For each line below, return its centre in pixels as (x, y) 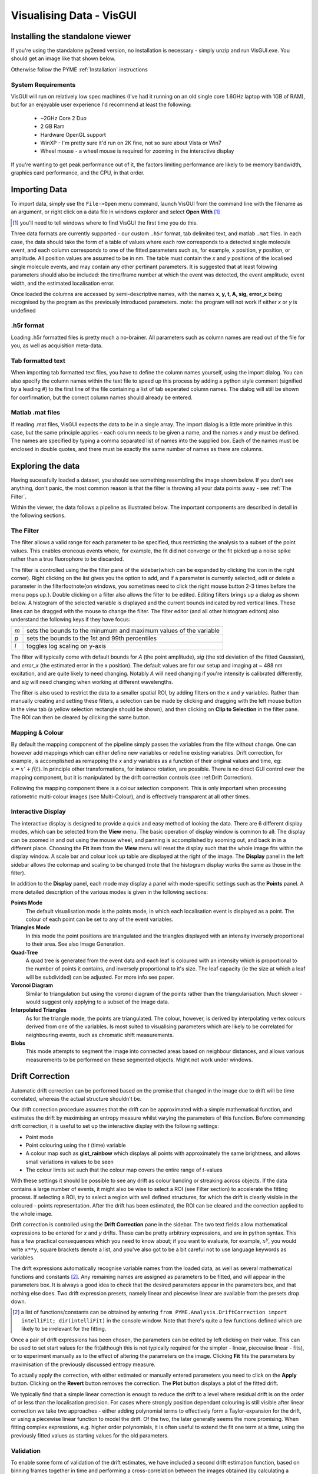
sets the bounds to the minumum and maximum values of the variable (123, 631)
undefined (23, 310)
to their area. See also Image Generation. (75, 944)
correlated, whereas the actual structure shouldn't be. (76, 1098)
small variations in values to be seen (70, 1162)
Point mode (39, 1137)
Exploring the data (45, 466)
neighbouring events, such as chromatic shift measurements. (100, 1035)
